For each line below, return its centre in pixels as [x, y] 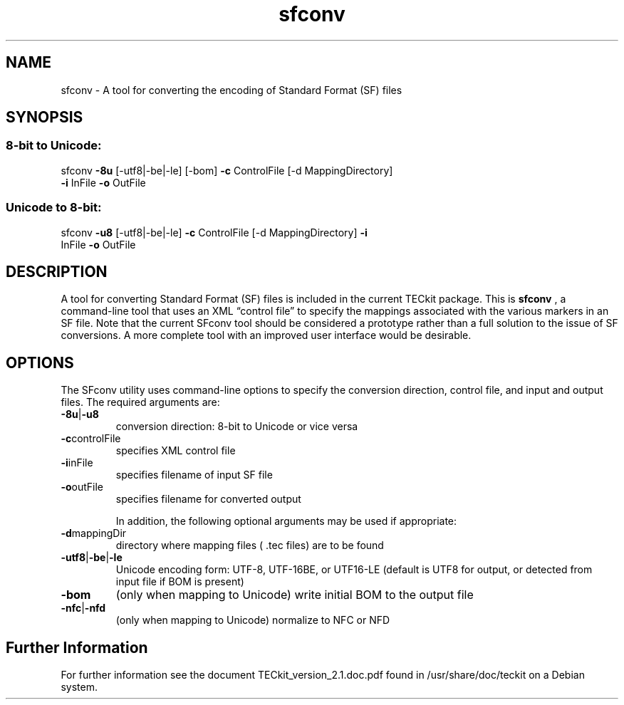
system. [79, 687]
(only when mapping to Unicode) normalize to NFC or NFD [253, 620]
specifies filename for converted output [208, 499]
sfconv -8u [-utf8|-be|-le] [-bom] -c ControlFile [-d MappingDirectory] [227, 170]
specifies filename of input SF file [194, 475]
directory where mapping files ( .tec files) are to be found [250, 545]
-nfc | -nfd [83, 608]
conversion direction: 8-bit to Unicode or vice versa [237, 427]
